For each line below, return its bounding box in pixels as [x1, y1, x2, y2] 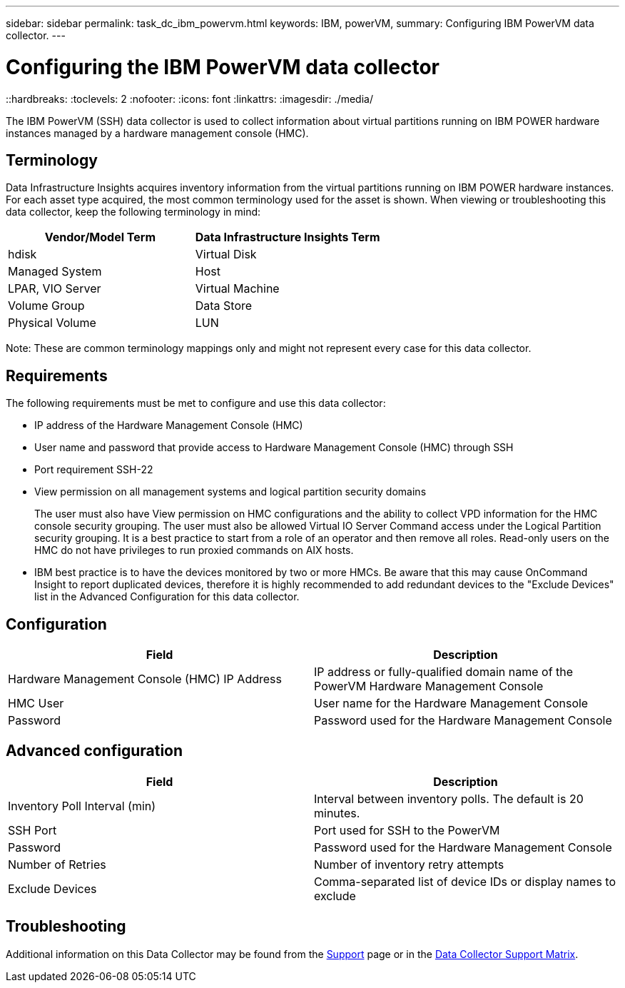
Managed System [8, 264, 102, 279]
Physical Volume [8, 316, 96, 331]
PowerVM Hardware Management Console [314, 679, 544, 694]
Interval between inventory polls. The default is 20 [314, 791, 584, 806]
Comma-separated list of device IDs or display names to [314, 874, 616, 889]
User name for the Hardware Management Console [314, 696, 589, 711]
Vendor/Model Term [44, 230, 156, 245]
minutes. [314, 805, 360, 820]
